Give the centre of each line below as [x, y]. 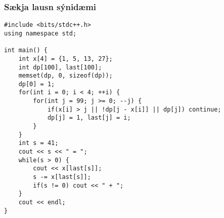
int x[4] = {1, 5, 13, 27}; [65, 59]
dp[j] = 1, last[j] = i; [89, 118]
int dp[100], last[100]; [60, 67]
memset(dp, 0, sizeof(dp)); [65, 76]
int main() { [26, 50]
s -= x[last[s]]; [62, 177]
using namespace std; [40, 33]
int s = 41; [38, 143]
